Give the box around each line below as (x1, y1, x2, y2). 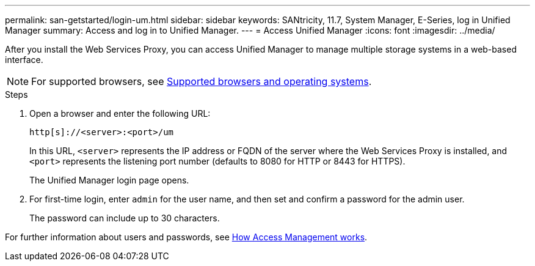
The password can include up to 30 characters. (29, 213, 220, 223)
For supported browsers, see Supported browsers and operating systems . (31, 75, 372, 87)
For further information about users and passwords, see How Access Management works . (5, 232, 368, 242)
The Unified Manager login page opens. (29, 175, 189, 185)
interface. (5, 54, 43, 65)
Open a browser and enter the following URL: (29, 108, 211, 119)
